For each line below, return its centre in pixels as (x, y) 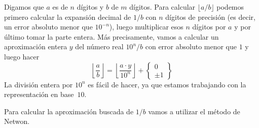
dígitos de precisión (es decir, (210, 17)
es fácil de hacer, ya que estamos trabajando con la (167, 84)
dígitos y (90, 7)
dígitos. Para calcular (162, 7)
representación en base (39, 94)
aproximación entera (36, 46)
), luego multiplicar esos (146, 27)
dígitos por (209, 27)
